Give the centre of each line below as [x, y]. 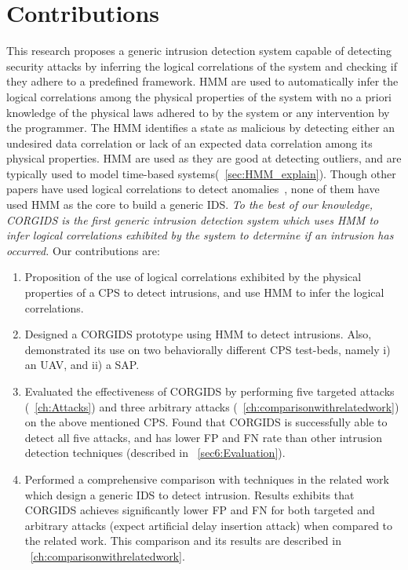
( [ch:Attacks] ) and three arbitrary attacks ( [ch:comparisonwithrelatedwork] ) [212, 406]
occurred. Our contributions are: [83, 250]
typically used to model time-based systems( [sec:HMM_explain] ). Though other [201, 173]
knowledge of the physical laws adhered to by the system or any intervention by [198, 112]
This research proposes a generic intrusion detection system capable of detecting [199, 51]
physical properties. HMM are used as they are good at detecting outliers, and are [204, 158]
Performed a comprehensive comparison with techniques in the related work [207, 479]
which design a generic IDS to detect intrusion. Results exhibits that [189, 494]
